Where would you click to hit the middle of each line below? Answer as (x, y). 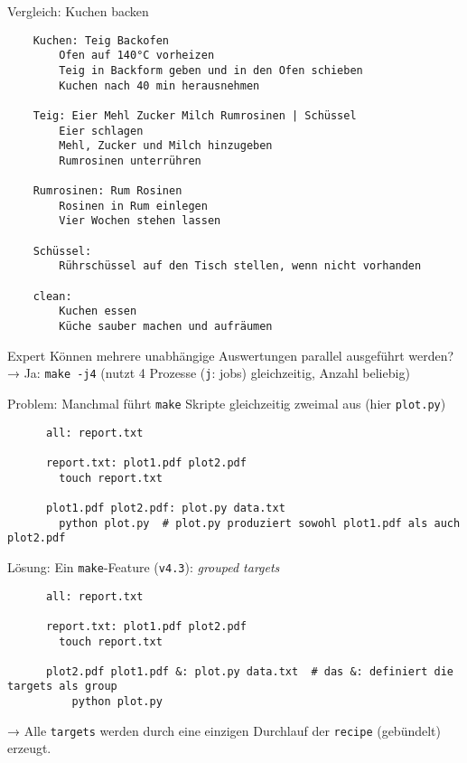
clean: (52, 296)
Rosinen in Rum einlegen (133, 206)
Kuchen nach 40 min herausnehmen (159, 85)
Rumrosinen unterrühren (130, 160)
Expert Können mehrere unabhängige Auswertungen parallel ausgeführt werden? (231, 355)
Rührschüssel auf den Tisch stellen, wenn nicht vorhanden (240, 266)
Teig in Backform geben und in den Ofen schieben (211, 70)
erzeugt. (29, 748)
